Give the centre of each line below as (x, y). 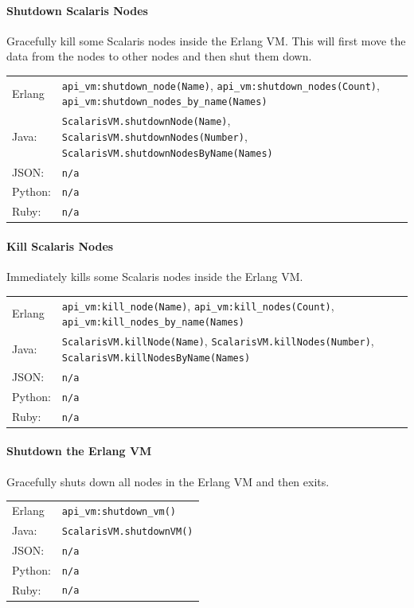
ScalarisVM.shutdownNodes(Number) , (154, 136)
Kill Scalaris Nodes (60, 246)
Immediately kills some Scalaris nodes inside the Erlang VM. (155, 277)
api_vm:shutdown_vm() (119, 511)
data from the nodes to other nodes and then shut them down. (159, 56)
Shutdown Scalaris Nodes (77, 10)
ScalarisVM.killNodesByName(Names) (156, 358)
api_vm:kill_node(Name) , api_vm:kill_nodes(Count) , (198, 305)
